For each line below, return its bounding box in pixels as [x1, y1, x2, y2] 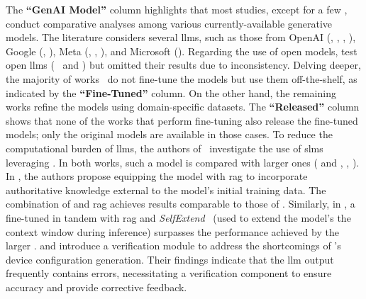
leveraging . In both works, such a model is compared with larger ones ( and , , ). [6, 154, 360, 169]
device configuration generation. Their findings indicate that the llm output [6, 252, 334, 266]
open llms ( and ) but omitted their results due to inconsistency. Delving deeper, [6, 57, 361, 72]
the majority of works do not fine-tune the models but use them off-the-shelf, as [6, 71, 357, 86]
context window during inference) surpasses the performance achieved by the [6, 224, 339, 239]
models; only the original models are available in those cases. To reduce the [6, 127, 333, 142]
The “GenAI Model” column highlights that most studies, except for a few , [6, 2, 348, 16]
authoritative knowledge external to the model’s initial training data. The [6, 182, 326, 197]
